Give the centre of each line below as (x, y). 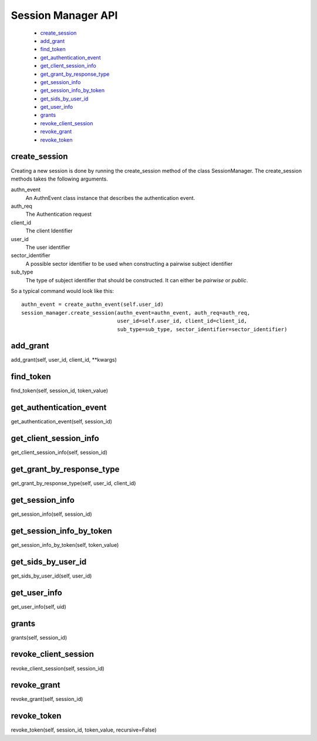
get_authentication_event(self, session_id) (62, 422)
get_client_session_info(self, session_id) (59, 452)
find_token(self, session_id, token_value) (60, 390)
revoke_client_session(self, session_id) (58, 668)
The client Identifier (49, 231)
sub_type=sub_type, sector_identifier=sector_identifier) (202, 329)
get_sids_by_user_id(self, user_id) (51, 576)
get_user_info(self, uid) (39, 606)
